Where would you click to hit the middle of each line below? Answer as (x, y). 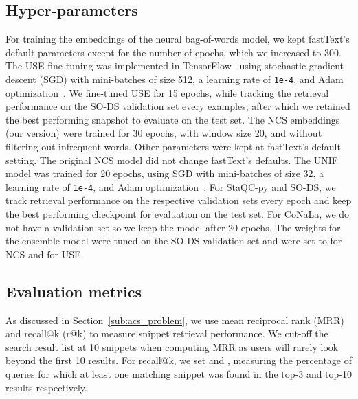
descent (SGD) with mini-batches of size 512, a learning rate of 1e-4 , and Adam (175, 79)
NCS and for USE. (45, 254)
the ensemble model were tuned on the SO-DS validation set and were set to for (174, 241)
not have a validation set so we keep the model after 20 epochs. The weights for (173, 227)
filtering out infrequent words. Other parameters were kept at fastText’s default (173, 147)
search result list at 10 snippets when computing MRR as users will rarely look (172, 346)
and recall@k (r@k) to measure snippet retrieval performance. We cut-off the (167, 333)
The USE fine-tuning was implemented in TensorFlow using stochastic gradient (175, 66)
